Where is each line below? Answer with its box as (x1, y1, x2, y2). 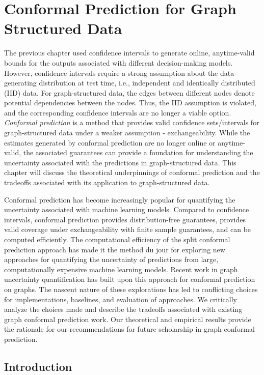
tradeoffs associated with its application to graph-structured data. (4, 177, 210, 188)
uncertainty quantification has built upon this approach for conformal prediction (4, 274, 255, 284)
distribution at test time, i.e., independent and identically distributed (39, 77, 255, 88)
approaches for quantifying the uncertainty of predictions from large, (4, 254, 219, 265)
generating (4, 77, 37, 88)
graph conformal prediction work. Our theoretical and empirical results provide (4, 313, 251, 324)
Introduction (4, 358, 72, 374)
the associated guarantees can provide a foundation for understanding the (23, 147, 253, 158)
